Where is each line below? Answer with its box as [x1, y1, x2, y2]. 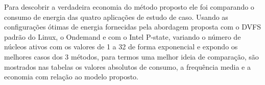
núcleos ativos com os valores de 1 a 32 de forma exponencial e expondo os [4, 41, 238, 52]
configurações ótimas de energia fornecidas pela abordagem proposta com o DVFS [4, 21, 261, 32]
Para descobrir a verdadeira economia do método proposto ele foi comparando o [4, 2, 254, 12]
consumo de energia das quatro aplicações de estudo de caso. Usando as [4, 11, 228, 22]
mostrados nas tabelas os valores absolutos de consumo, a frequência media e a [4, 61, 251, 72]
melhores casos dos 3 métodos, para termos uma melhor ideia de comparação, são [4, 51, 259, 62]
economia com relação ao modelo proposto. [4, 71, 139, 82]
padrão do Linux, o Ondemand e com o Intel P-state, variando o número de [4, 31, 241, 42]
